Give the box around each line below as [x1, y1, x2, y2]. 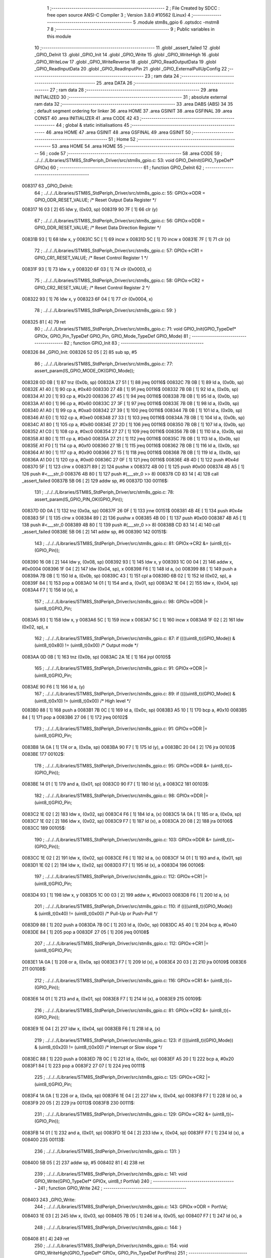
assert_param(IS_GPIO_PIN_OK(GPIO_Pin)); [34, 496, 124, 502]
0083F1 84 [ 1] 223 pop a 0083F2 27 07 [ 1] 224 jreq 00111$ [22, 1063, 146, 1069]
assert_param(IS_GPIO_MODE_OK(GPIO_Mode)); [34, 368, 135, 374]
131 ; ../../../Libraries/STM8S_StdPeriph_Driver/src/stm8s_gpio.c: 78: [34, 489, 174, 495]
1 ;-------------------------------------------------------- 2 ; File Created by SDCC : [47, 5, 220, 11]
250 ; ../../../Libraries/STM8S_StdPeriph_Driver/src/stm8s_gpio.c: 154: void [34, 1243, 188, 1249]
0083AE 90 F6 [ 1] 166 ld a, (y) [22, 684, 85, 690]
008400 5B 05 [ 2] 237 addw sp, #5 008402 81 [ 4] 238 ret [22, 1159, 145, 1165]
